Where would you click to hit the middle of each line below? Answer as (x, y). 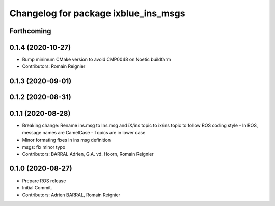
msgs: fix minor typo (44, 147)
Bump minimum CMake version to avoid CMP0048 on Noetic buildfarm (97, 60)
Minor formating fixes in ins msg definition (66, 140)
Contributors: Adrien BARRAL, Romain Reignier (71, 195)
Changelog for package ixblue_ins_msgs (97, 13)
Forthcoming (30, 31)
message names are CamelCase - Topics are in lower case (84, 132)
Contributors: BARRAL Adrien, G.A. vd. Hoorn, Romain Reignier (88, 154)
